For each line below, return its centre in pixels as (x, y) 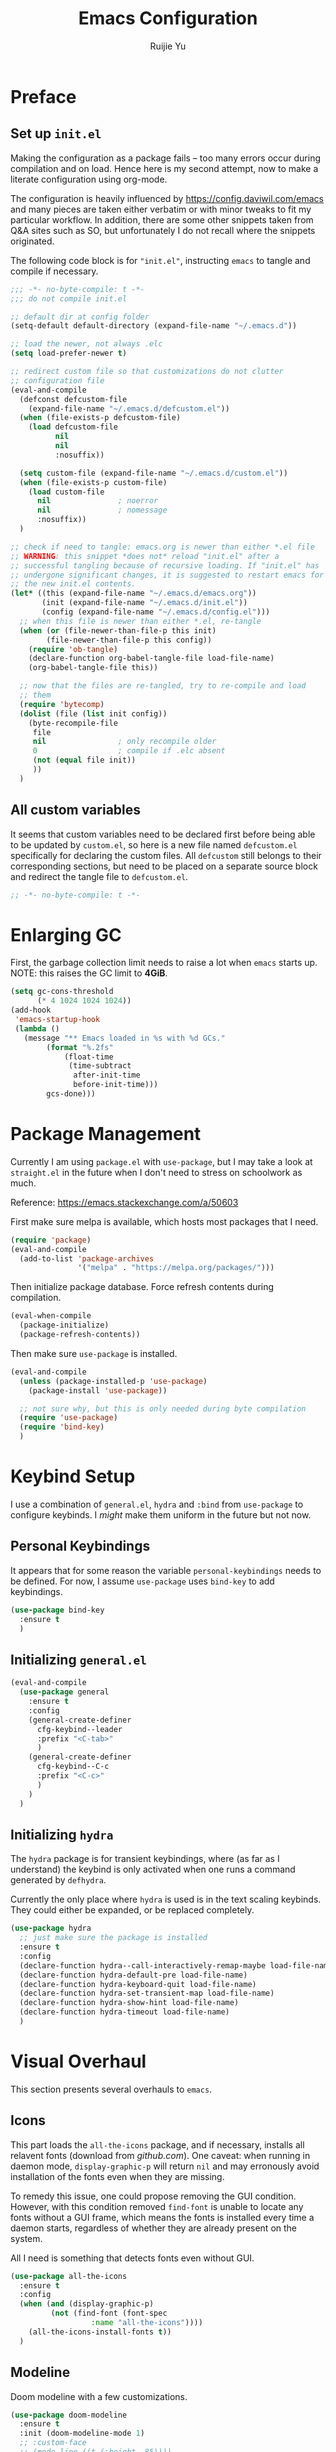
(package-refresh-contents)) (80, 1335)
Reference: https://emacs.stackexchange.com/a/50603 (124, 1202)
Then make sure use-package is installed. (94, 1353)
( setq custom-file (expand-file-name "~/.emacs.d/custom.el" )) (153, 473)
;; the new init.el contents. (73, 584)
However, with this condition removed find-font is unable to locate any (157, 2206)
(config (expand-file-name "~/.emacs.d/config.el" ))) (156, 612)
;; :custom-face (53, 2443)
